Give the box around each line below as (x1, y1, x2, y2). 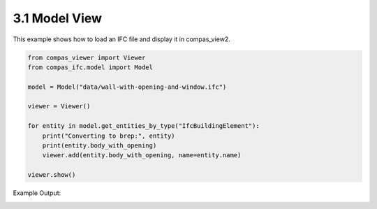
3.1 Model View (13, 10, 103, 26)
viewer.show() (27, 171, 76, 179)
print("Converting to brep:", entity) (42, 131, 175, 140)
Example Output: (13, 189, 61, 197)
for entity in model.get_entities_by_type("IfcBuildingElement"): (27, 122, 260, 130)
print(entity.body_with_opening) (42, 142, 157, 150)
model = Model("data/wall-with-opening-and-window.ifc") (27, 82, 227, 91)
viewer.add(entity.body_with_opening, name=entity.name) (42, 151, 242, 159)
